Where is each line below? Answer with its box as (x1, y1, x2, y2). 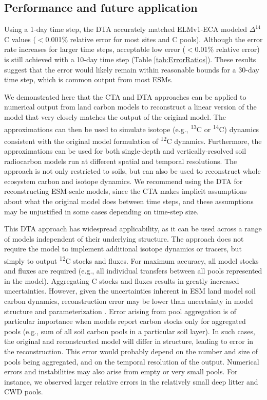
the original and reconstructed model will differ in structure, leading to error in (4, 336, 254, 347)
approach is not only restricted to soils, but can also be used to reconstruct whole (4, 166, 261, 176)
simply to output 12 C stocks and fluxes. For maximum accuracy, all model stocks (4, 253, 259, 266)
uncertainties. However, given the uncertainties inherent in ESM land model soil (4, 285, 256, 296)
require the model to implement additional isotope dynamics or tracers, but (4, 243, 242, 254)
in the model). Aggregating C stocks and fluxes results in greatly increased (4, 275, 239, 286)
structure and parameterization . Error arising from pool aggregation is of (4, 305, 236, 316)
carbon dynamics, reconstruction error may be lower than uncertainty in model (4, 296, 253, 306)
